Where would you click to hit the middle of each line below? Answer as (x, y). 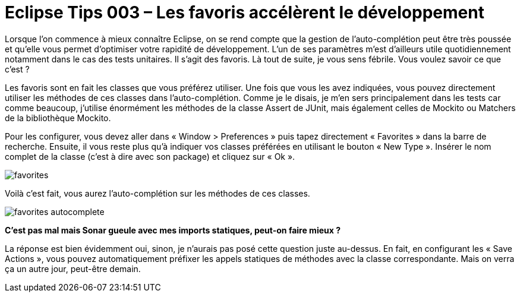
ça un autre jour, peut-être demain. (73, 268)
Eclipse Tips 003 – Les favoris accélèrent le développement (245, 12)
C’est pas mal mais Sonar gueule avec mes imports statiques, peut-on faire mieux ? (173, 230)
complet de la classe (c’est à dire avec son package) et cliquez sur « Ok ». (150, 156)
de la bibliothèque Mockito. (58, 118)
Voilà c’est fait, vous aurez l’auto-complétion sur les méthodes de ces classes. (157, 193)
